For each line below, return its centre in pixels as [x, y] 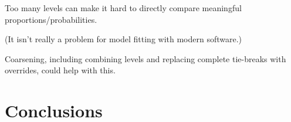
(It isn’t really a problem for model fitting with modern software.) [123, 39]
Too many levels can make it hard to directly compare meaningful [123, 8]
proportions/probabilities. [51, 19]
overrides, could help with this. [60, 70]
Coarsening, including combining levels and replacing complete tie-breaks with [145, 58]
